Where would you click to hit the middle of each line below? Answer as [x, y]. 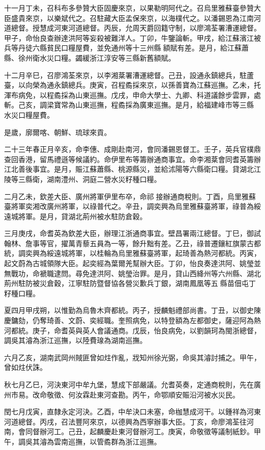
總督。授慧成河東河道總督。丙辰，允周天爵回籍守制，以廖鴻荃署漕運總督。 [136, 28]
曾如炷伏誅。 [25, 367]
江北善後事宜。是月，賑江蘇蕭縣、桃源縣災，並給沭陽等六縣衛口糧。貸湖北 [129, 169]
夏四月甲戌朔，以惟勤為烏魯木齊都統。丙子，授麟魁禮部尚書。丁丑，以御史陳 [132, 310]
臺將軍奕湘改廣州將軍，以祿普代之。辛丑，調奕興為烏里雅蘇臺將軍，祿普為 [129, 206]
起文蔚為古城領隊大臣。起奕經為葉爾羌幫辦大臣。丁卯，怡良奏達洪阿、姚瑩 [129, 263]
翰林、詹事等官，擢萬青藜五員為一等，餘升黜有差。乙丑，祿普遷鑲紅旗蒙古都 [132, 243]
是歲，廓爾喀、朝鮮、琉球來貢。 [58, 132]
